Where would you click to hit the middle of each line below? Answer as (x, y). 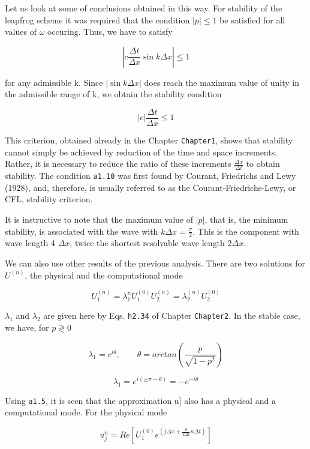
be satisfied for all (252, 20)
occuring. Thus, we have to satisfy (110, 32)
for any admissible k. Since (54, 82)
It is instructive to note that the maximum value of (99, 219)
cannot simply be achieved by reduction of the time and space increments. (141, 152)
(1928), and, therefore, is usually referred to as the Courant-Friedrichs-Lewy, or (151, 187)
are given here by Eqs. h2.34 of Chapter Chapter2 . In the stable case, (172, 315)
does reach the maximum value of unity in (222, 82)
